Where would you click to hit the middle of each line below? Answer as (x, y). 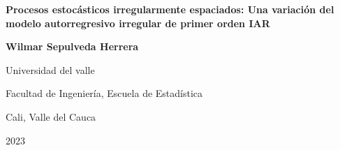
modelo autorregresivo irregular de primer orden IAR (138, 23)
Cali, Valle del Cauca (51, 116)
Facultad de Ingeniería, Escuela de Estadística (104, 93)
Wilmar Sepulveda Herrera (72, 46)
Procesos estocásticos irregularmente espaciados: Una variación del (170, 9)
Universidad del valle (50, 69)
